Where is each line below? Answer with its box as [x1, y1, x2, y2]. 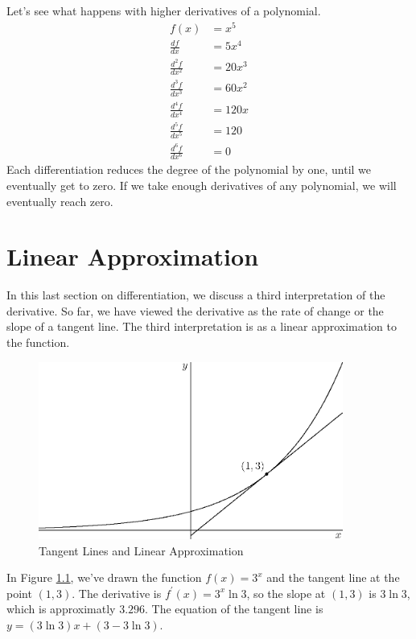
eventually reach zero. [6, 192, 113, 209]
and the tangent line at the [266, 569, 400, 586]
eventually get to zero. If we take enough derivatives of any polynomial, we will [6, 176, 397, 193]
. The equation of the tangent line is [145, 600, 323, 617]
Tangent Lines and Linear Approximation [39, 542, 244, 559]
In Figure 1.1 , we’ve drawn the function [6, 569, 202, 586]
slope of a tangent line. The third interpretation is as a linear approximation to [6, 318, 397, 335]
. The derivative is [72, 584, 162, 601]
